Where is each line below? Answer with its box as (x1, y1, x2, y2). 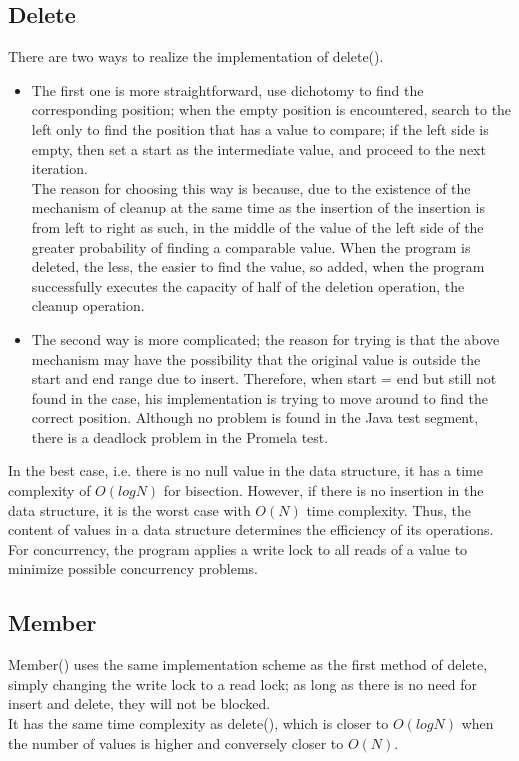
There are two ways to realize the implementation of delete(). (8, 46, 384, 67)
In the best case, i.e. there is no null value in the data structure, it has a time (8, 460, 483, 481)
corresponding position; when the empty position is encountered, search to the (31, 99, 512, 120)
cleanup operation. (31, 295, 145, 316)
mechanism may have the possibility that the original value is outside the (31, 348, 481, 369)
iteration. (31, 158, 88, 179)
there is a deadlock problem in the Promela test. (31, 426, 329, 447)
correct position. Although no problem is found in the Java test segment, (31, 407, 479, 428)
